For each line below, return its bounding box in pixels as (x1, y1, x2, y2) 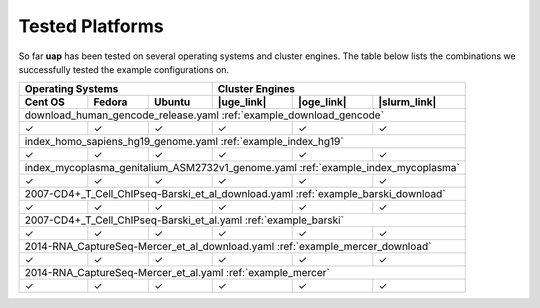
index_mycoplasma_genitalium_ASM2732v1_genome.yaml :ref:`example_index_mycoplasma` (24, 161, 460, 175)
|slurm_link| (378, 95, 437, 109)
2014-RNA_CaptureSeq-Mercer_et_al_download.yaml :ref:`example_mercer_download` (24, 240, 432, 254)
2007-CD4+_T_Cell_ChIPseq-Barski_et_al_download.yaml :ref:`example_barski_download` (24, 187, 446, 201)
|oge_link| (298, 95, 347, 109)
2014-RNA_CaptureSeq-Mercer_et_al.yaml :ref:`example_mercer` (24, 266, 330, 280)
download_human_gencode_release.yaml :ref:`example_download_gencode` (24, 108, 385, 122)
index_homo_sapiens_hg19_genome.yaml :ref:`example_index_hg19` (24, 135, 344, 149)
